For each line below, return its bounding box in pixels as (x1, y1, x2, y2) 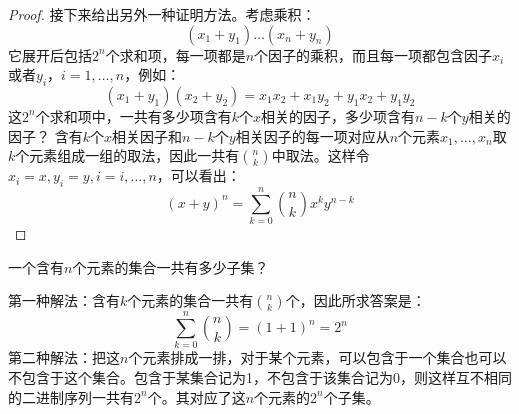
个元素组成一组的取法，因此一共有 (15, 145, 240, 166)
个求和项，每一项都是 (105, 44, 246, 65)
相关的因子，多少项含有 (260, 105, 415, 126)
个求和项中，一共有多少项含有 (35, 105, 232, 126)
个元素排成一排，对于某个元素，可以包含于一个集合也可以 (128, 347, 507, 368)
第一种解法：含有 (8, 290, 120, 311)
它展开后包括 (8, 44, 92, 65)
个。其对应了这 (147, 386, 246, 407)
